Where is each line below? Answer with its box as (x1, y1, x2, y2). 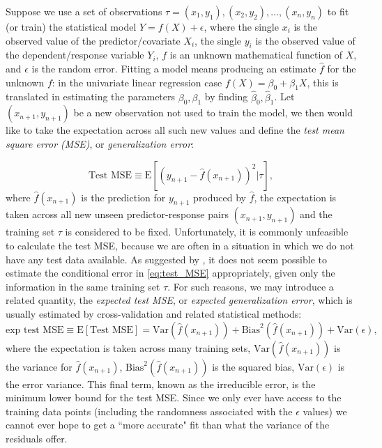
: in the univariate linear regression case (52, 75, 222, 89)
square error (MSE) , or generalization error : (6, 136, 194, 150)
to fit (327, 4, 349, 18)
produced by (193, 190, 246, 204)
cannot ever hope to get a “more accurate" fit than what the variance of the (6, 417, 330, 432)
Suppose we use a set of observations (6, 4, 162, 18)
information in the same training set (6, 279, 160, 293)
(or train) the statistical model (6, 20, 137, 33)
